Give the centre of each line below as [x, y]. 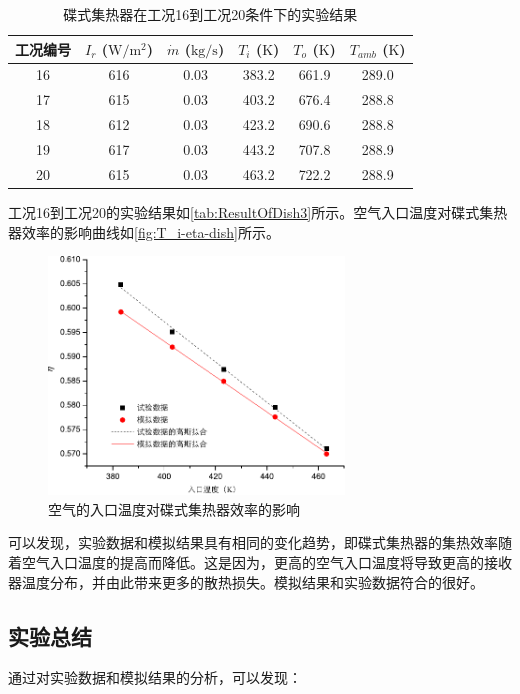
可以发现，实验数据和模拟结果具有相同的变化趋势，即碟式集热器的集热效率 [253, 542]
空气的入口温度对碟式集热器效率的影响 [174, 508]
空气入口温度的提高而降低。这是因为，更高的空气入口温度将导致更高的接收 [266, 562]
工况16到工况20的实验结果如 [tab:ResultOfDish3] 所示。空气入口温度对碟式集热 [258, 211]
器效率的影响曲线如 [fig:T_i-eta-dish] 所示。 [144, 231]
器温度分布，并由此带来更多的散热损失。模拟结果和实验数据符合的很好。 [246, 581]
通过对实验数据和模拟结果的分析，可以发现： [155, 677]
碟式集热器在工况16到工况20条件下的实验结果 [210, 14]
